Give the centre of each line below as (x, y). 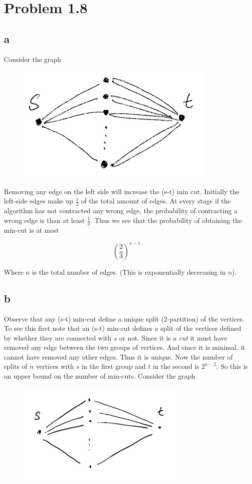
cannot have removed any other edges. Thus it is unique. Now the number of (118, 356)
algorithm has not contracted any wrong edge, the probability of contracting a (121, 211)
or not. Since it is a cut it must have (173, 337)
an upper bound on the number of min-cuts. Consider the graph (100, 376)
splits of (16, 366)
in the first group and (114, 366)
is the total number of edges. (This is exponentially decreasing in (129, 272)
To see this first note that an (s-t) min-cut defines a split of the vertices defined (123, 328)
